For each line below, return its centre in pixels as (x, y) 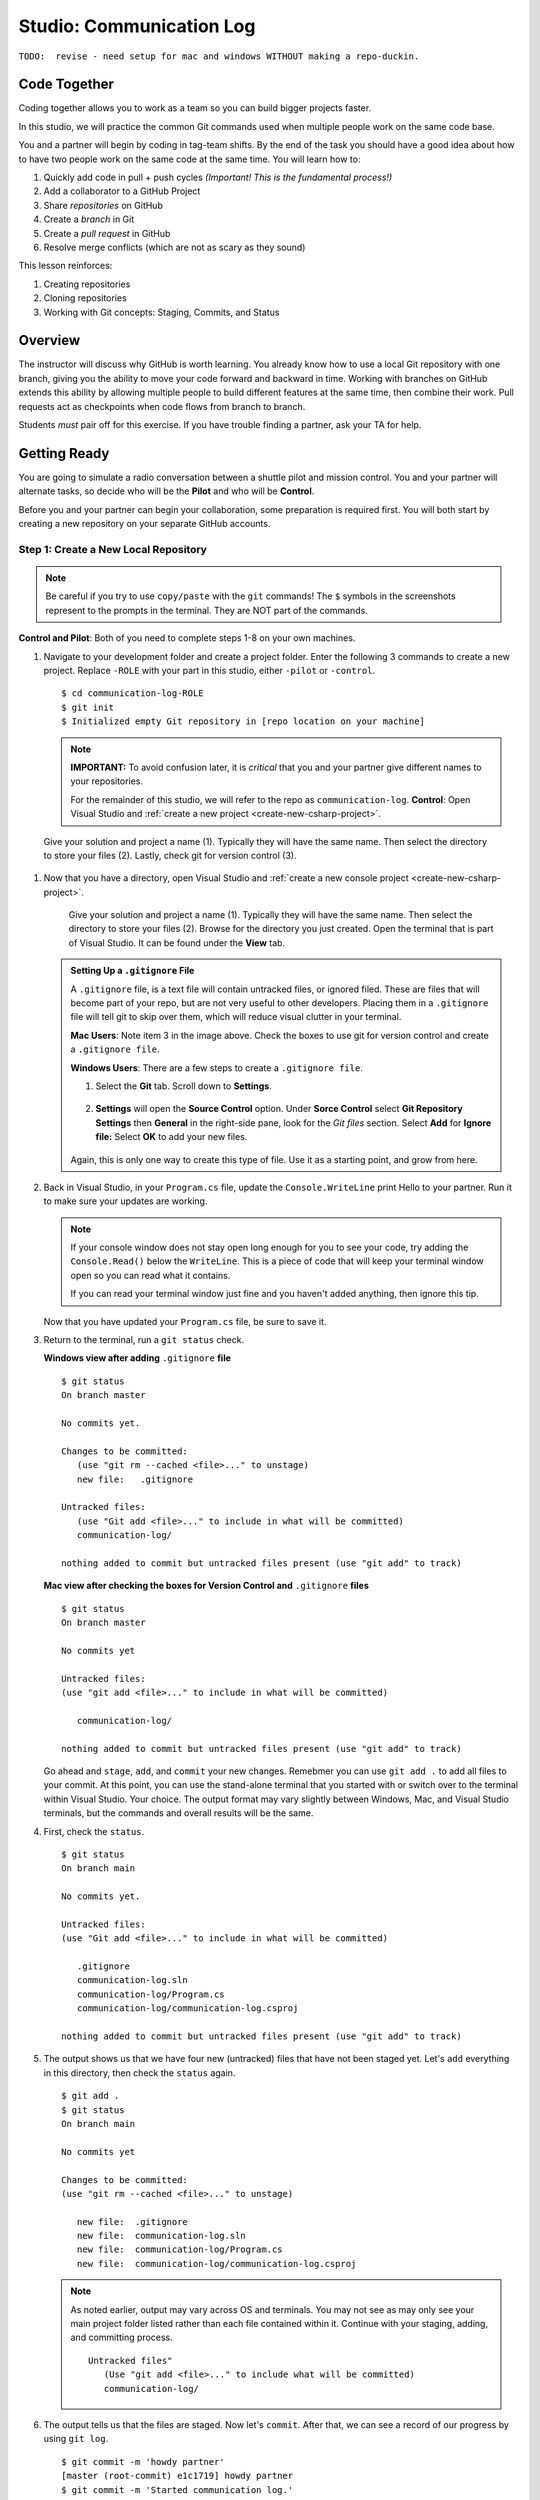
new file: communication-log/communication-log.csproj (216, 2263)
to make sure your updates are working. (125, 1201)
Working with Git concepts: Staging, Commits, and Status (161, 312)
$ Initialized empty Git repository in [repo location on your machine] (243, 721)
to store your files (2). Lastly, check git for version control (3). (170, 855)
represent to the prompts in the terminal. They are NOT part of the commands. (207, 610)
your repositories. (107, 781)
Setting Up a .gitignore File (132, 971)
